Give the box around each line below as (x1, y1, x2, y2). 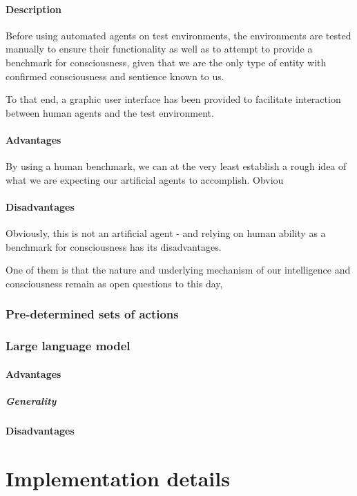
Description (6, 1, 62, 16)
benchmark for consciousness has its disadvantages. (6, 239, 222, 254)
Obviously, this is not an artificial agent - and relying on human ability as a (6, 226, 326, 240)
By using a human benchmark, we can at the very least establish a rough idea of (6, 159, 347, 173)
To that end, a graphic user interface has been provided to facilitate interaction (6, 92, 341, 106)
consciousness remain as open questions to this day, (6, 276, 223, 290)
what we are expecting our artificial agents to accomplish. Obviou (6, 172, 284, 187)
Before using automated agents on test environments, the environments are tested (6, 28, 351, 42)
